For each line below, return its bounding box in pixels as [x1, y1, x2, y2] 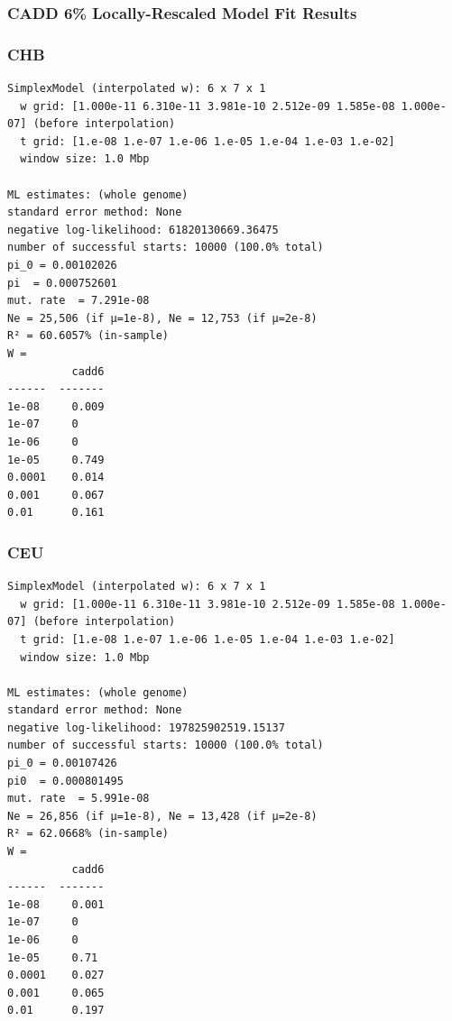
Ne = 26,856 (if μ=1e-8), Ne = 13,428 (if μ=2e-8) [7, 809, 318, 823]
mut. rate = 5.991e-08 [7, 792, 150, 805]
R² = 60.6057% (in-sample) [7, 329, 169, 343]
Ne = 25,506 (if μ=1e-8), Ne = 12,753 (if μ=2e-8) [7, 311, 318, 325]
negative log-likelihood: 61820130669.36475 [7, 223, 279, 236]
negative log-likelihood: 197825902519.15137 [7, 721, 285, 734]
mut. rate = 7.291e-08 [7, 294, 150, 308]
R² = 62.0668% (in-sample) [7, 827, 169, 841]
